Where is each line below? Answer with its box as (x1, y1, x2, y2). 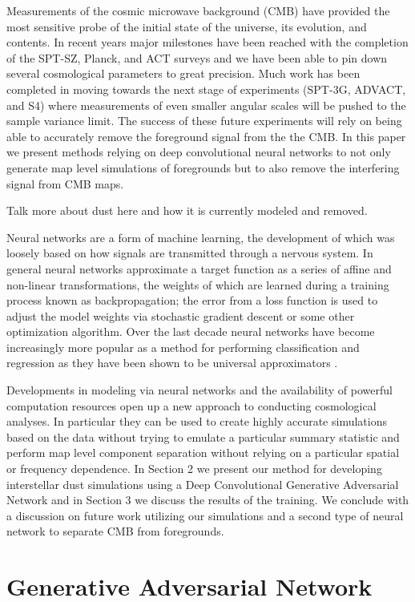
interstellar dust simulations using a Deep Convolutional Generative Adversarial (6, 475, 399, 492)
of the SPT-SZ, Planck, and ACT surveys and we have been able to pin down (6, 49, 388, 66)
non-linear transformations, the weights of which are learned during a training (6, 276, 389, 293)
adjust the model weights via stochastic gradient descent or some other (6, 307, 355, 324)
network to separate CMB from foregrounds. (6, 523, 224, 539)
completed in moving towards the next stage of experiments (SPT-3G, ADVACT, (6, 80, 406, 97)
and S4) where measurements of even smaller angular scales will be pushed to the (6, 96, 406, 113)
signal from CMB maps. (6, 175, 124, 192)
